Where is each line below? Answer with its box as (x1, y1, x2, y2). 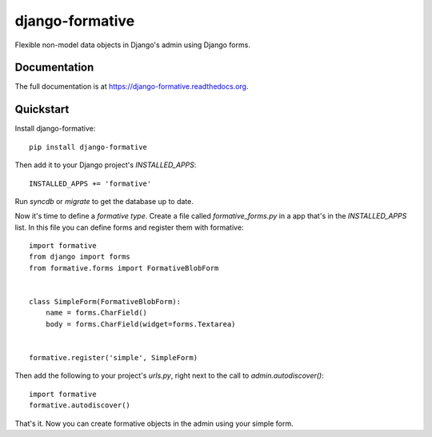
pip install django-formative (29, 142, 148, 151)
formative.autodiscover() (29, 401, 131, 410)
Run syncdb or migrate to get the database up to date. (14, 196, 194, 206)
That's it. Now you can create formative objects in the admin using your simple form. (14, 419, 294, 428)
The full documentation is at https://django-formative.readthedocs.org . (14, 82, 249, 91)
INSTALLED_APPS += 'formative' (29, 178, 152, 188)
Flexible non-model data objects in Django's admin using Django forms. (14, 40, 251, 50)
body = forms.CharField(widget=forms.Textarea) (45, 319, 236, 328)
